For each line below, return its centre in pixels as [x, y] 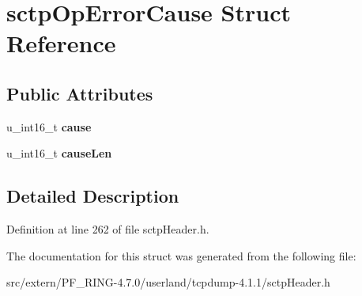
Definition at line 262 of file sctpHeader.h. [108, 229]
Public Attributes [80, 93]
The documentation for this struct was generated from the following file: [181, 255]
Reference [61, 43]
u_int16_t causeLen [59, 153]
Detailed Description [93, 196]
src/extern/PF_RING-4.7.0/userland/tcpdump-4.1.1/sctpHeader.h [168, 282]
